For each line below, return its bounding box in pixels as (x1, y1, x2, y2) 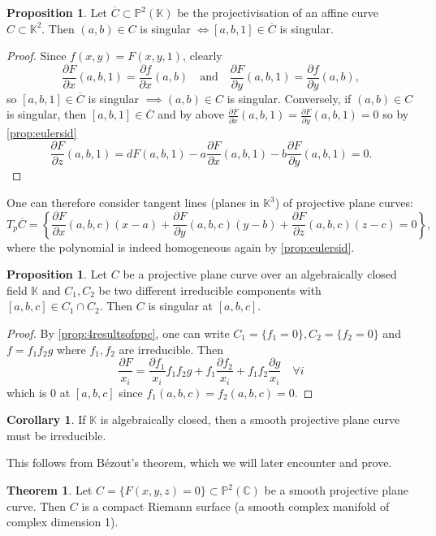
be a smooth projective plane (264, 482, 408, 499)
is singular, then (6, 106, 87, 123)
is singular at (148, 297, 213, 314)
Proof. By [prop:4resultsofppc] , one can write (6, 324, 230, 341)
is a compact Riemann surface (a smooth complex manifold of (81, 497, 390, 514)
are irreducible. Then (119, 340, 223, 357)
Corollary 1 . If (6, 411, 86, 428)
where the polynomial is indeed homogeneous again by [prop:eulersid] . (6, 238, 355, 255)
